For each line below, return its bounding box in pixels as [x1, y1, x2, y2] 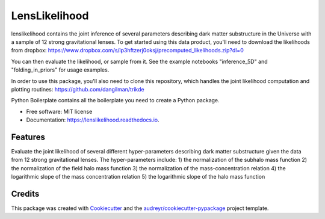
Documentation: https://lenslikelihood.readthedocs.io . [26, 116, 159, 123]
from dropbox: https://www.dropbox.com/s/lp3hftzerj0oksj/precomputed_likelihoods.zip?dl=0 [11, 47, 244, 54]
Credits [11, 188, 40, 199]
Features [11, 132, 45, 142]
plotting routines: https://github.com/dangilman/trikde [11, 85, 144, 93]
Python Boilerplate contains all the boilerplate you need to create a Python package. [11, 97, 220, 104]
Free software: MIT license [26, 108, 93, 115]
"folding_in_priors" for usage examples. [11, 66, 110, 73]
